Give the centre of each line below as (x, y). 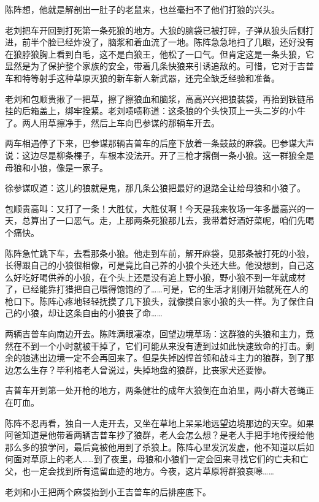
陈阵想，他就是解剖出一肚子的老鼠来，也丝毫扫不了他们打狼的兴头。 (142, 9)
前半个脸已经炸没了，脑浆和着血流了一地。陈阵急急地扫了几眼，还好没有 (168, 42)
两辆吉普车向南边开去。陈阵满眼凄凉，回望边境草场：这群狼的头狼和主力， (155, 334)
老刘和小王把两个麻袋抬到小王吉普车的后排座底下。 (108, 491)
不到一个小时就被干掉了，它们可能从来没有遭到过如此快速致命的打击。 (163, 345)
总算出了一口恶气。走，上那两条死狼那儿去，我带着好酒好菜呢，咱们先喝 (168, 220)
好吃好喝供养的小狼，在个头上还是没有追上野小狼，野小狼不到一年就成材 (159, 277)
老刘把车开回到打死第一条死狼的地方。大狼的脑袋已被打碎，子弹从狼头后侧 (155, 30)
